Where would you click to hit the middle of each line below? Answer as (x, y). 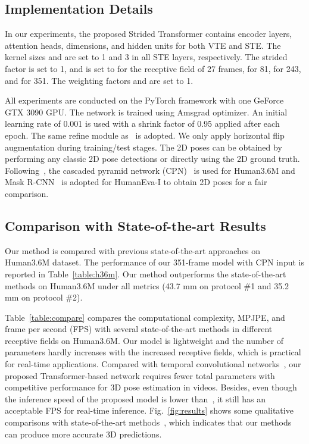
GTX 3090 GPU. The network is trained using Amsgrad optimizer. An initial (146, 112)
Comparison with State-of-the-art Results (135, 225)
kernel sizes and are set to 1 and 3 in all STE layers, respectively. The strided (146, 57)
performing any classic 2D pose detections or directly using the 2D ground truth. (152, 159)
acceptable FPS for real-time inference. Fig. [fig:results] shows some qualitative (149, 410)
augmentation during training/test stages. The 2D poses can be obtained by (143, 147)
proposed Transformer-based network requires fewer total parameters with (140, 375)
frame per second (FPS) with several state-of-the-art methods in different (139, 329)
